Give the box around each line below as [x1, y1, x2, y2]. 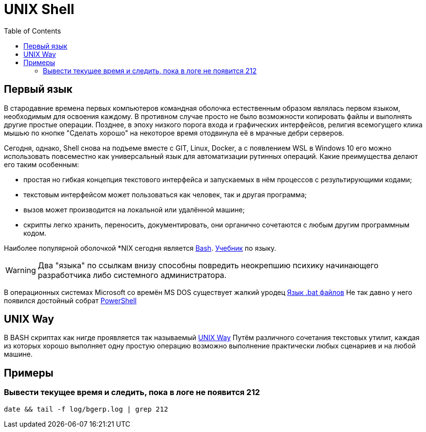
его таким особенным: [4, 160, 79, 169]
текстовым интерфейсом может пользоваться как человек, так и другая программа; [23, 190, 307, 199]
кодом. [23, 228, 47, 237]
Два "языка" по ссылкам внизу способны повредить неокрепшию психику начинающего [37, 260, 379, 270]
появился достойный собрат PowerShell [4, 296, 137, 305]
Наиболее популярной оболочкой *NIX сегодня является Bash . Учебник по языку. [4, 243, 277, 252]
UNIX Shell [4, 1, 74, 17]
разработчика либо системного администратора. [37, 270, 227, 280]
